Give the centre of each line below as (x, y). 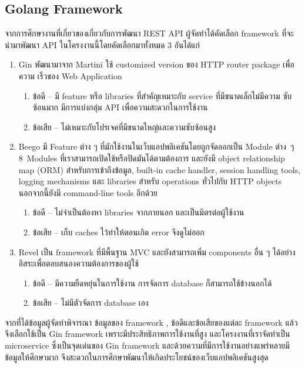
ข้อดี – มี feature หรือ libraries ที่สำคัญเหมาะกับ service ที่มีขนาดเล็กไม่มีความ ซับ (162, 95)
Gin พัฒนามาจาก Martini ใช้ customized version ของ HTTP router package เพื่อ (156, 64)
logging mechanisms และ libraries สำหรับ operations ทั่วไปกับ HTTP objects (150, 181)
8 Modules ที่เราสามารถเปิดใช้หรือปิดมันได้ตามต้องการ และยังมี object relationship (152, 158)
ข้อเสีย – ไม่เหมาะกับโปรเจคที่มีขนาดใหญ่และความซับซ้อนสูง (124, 126)
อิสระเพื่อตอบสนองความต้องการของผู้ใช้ (78, 263)
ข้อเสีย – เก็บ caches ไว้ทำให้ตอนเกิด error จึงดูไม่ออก (118, 232)
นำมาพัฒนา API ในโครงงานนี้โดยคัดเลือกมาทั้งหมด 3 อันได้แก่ (102, 44)
